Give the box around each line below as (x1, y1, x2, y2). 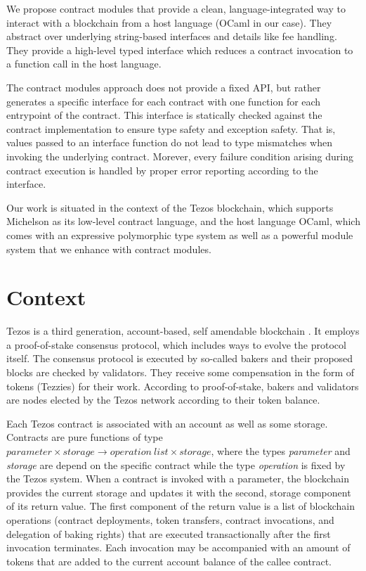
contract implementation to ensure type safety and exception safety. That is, (6, 121, 336, 136)
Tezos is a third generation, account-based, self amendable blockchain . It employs (6, 323, 360, 338)
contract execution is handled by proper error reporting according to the (6, 162, 318, 177)
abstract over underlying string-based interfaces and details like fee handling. (6, 29, 337, 44)
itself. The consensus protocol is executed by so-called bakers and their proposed (6, 351, 353, 366)
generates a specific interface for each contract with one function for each (6, 94, 321, 108)
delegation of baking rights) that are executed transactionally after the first (6, 526, 331, 541)
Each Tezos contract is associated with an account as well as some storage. (6, 416, 328, 430)
